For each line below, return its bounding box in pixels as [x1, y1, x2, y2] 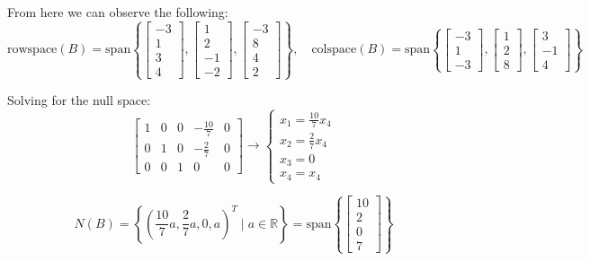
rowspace [7, 43, 58, 57]
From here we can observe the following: [7, 3, 228, 21]
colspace [311, 43, 357, 57]
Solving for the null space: [7, 91, 151, 109]
